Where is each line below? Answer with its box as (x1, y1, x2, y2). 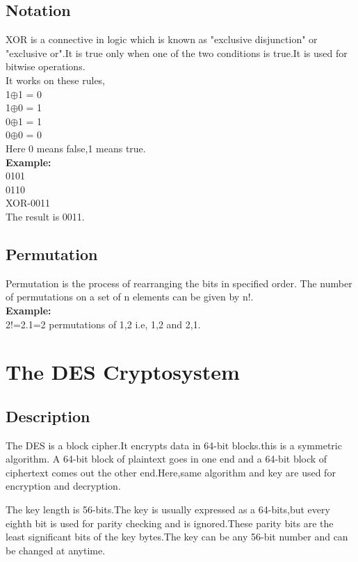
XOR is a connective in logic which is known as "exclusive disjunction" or (6, 32, 318, 47)
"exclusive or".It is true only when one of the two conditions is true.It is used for (6, 45, 348, 60)
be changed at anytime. (6, 543, 106, 557)
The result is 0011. (6, 209, 85, 223)
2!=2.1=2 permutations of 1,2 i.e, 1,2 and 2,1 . (6, 316, 201, 331)
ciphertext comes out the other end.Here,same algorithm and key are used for (6, 465, 336, 479)
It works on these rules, (6, 72, 106, 87)
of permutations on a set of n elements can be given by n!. (6, 289, 254, 304)
